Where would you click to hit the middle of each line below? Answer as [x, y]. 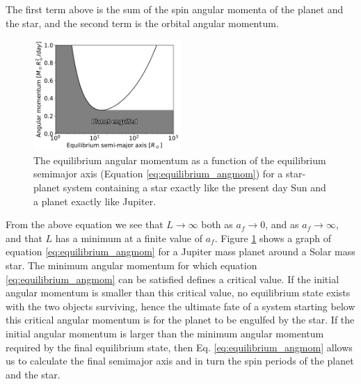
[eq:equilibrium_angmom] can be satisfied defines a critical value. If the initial [173, 279]
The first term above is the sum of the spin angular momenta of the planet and [175, 9]
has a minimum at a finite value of [129, 238]
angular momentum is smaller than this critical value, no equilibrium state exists [178, 293]
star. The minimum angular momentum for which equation [131, 265]
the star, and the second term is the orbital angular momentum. [142, 23]
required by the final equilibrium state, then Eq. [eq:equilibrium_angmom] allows [179, 347]
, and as [282, 224]
